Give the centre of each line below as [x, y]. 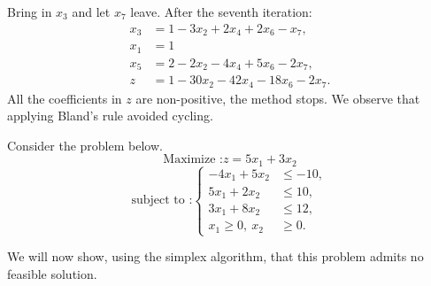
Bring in [30, 12]
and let [91, 12]
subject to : [162, 201]
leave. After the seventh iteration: [221, 12]
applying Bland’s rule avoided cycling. [110, 116]
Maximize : [193, 160]
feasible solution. [52, 273]
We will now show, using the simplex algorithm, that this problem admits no [215, 256]
